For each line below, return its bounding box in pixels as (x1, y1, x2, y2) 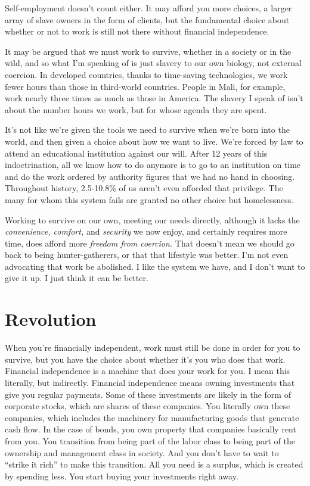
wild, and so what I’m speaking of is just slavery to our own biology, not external (5, 57, 302, 69)
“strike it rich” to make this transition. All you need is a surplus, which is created (5, 458, 303, 471)
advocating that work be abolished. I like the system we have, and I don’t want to (5, 260, 305, 272)
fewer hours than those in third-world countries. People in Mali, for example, (5, 80, 286, 92)
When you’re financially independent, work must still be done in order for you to (5, 341, 300, 354)
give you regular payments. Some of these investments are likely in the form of (5, 388, 291, 400)
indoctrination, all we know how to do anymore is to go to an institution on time (5, 158, 301, 171)
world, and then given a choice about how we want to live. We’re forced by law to (5, 135, 303, 147)
